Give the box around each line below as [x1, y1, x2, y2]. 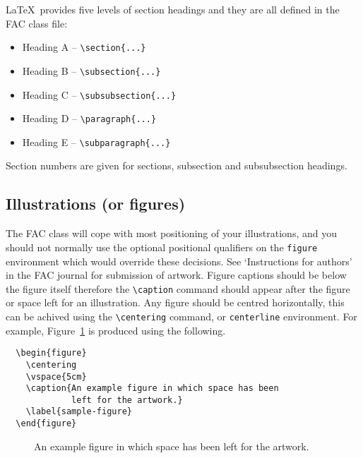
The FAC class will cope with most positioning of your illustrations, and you [6, 226, 337, 241]
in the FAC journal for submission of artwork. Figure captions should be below [6, 267, 347, 282]
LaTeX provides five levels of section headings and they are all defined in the [6, 2, 340, 16]
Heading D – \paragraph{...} [22, 111, 157, 126]
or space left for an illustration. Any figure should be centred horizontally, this [6, 295, 345, 310]
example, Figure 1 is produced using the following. [6, 323, 226, 337]
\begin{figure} [16, 348, 87, 358]
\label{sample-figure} [25, 406, 132, 417]
